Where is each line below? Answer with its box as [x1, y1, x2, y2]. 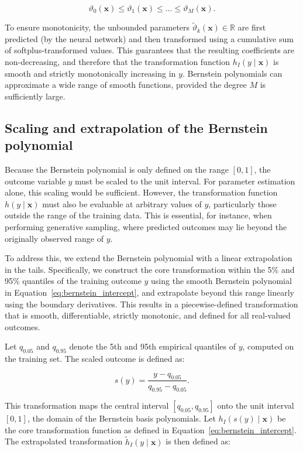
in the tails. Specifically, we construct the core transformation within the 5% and [5, 263, 295, 275]
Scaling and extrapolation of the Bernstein [5, 118, 268, 136]
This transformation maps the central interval [5, 399, 169, 412]
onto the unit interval [217, 399, 294, 412]
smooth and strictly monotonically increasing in [5, 67, 176, 79]
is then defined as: [166, 435, 230, 447]
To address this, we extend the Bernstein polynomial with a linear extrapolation [5, 252, 292, 264]
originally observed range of [5, 232, 104, 244]
